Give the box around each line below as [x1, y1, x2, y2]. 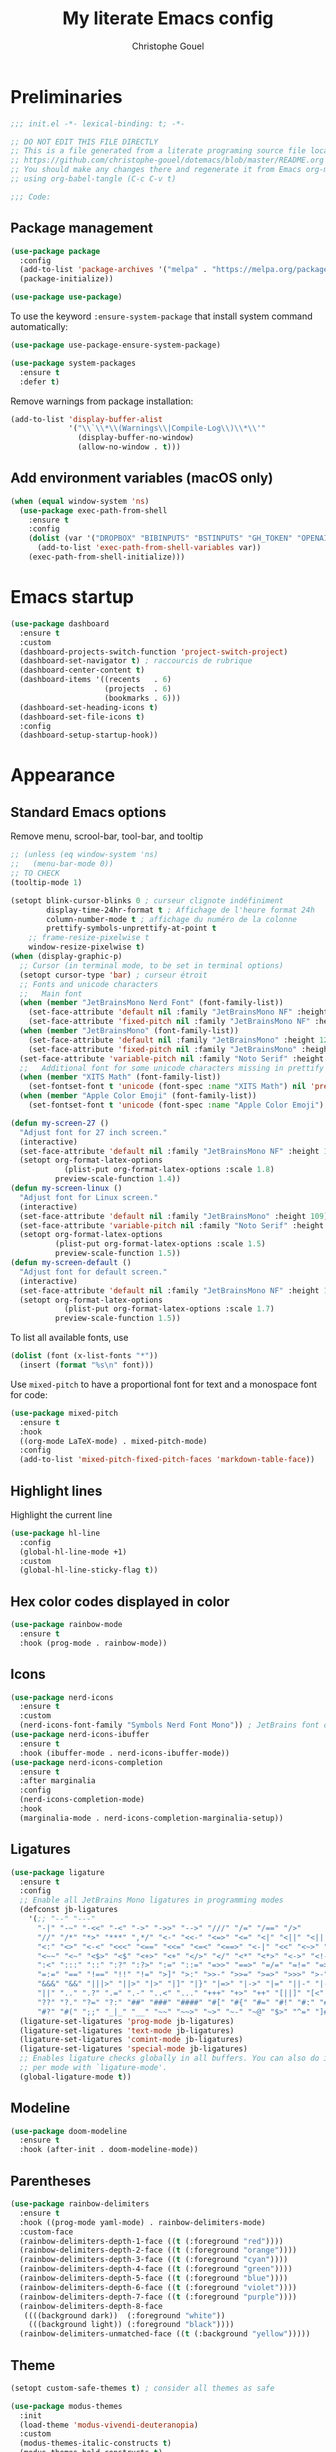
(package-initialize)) [19, 274, 114, 284]
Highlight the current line [10, 1508, 113, 1521]
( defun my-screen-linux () [10, 1183, 123, 1193]
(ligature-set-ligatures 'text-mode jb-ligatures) [19, 2025, 235, 2036]
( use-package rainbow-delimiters [10, 2199, 150, 2209]
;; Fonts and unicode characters [19, 979, 159, 989]
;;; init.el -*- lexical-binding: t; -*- [10, 118, 186, 129]
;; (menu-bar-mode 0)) [10, 859, 114, 869]
